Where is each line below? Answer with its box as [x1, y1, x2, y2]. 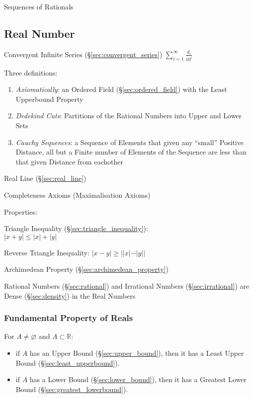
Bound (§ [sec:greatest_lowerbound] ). [15, 384, 128, 394]
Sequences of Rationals [4, 1, 74, 11]
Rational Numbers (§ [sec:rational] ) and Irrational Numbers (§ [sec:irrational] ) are [4, 280, 250, 291]
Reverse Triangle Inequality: [4, 247, 89, 257]
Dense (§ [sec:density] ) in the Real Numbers [4, 290, 136, 301]
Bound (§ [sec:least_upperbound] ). [15, 357, 120, 368]
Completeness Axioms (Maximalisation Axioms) [4, 190, 151, 200]
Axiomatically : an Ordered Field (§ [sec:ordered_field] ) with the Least [15, 84, 227, 94]
